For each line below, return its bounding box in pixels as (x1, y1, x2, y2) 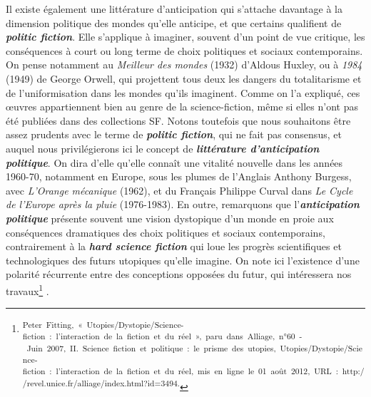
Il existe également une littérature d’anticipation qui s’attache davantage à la (6, 1, 342, 16)
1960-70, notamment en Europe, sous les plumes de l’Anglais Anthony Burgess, (6, 169, 352, 184)
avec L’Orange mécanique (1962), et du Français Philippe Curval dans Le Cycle (6, 182, 353, 197)
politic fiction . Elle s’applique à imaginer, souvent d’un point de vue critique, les (6, 29, 365, 44)
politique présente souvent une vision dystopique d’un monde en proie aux (6, 210, 334, 225)
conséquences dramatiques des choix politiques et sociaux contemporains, (6, 225, 325, 239)
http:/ (342, 365, 365, 377)
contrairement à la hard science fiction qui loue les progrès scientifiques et (6, 239, 342, 254)
